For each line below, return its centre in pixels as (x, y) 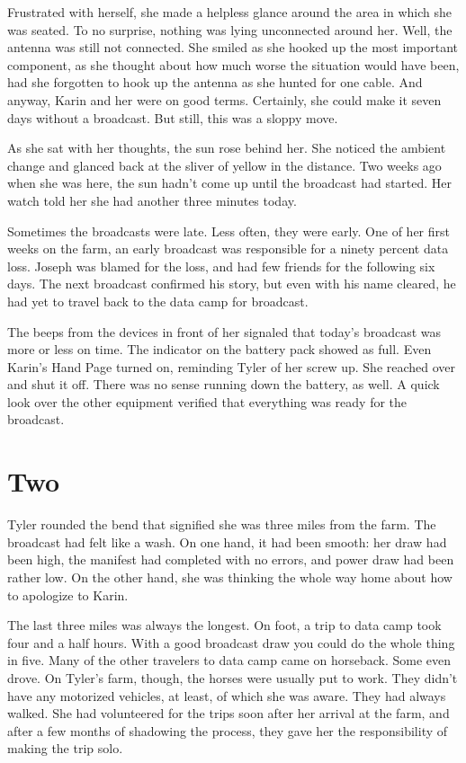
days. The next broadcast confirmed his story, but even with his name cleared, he (232, 284)
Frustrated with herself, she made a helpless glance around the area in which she (229, 12)
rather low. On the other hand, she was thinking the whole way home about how (230, 577)
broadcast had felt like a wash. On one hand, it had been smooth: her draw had (227, 541)
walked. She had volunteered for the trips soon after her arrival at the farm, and (229, 713)
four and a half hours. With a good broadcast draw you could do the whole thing (231, 642)
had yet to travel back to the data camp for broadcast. (158, 301)
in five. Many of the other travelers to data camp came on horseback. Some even (229, 660)
